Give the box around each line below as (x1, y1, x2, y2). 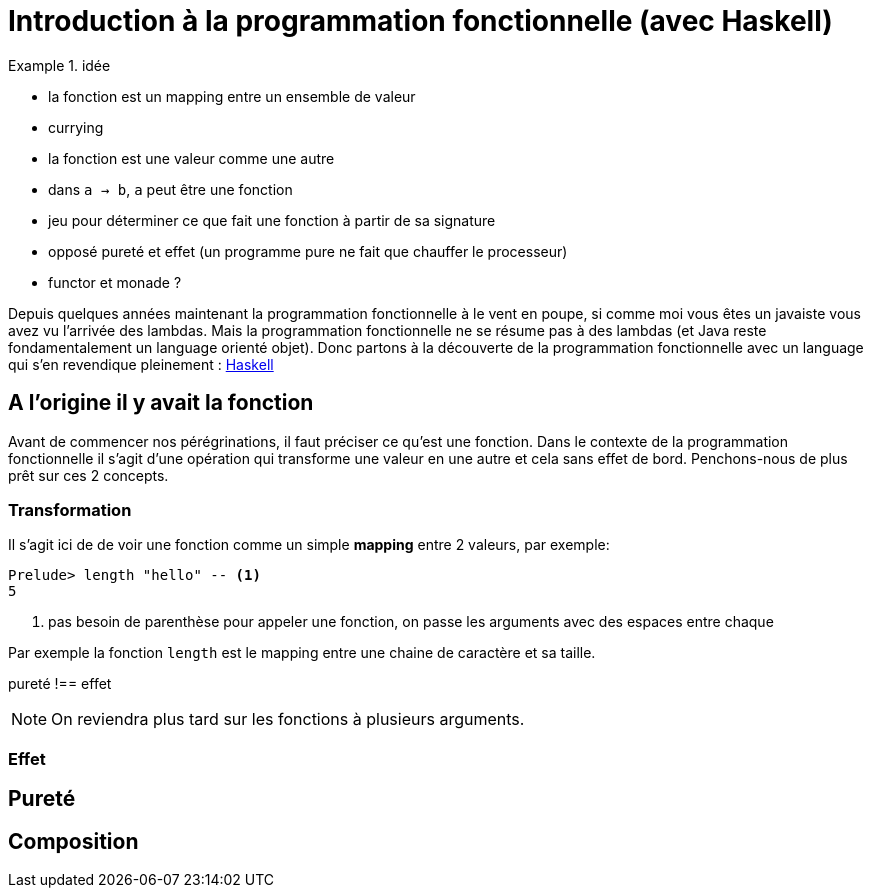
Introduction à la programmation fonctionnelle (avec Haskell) (8, 4, 833, 38)
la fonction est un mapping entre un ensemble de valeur (48, 87, 416, 105)
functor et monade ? (48, 273, 182, 291)
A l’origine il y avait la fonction (8, 390, 314, 416)
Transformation (8, 499, 132, 520)
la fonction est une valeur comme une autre (48, 149, 335, 167)
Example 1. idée (8, 56, 111, 74)
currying (48, 118, 104, 136)
